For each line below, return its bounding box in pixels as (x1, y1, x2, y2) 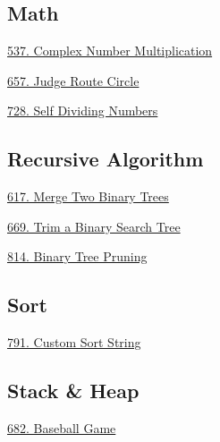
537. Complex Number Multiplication (7, 41, 213, 60)
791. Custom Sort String (7, 333, 141, 352)
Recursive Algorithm (7, 145, 204, 173)
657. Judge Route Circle (7, 71, 140, 89)
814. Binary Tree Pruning (7, 247, 148, 266)
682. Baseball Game (7, 418, 116, 437)
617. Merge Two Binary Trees (7, 187, 169, 206)
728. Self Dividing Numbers (7, 101, 158, 120)
